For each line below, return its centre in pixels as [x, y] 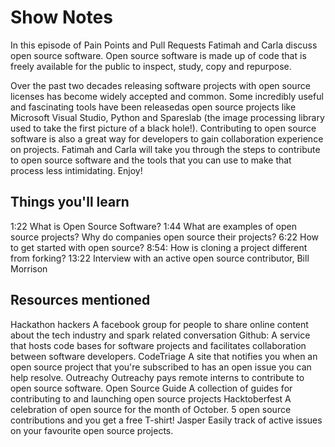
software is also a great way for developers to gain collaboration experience [167, 138]
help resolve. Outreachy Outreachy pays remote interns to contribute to [157, 377]
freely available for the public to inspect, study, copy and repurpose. [151, 66]
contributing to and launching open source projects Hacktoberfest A [151, 398]
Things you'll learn [70, 202]
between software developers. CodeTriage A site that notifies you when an [164, 356]
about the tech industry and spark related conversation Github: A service [160, 335]
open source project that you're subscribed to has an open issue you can [161, 367]
